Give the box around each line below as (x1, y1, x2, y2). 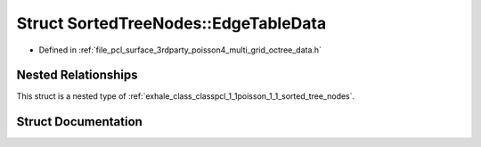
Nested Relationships (16, 68, 138, 83)
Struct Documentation (16, 114, 143, 129)
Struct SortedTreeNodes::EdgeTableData (16, 13, 327, 33)
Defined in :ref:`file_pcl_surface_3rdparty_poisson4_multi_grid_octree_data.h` (38, 45, 322, 55)
